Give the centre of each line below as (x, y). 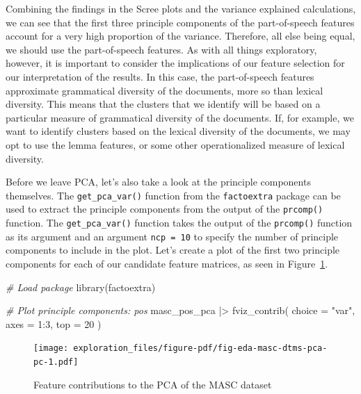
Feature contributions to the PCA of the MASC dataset (153, 384)
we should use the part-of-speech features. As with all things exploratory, (161, 49)
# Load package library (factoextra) (81, 287)
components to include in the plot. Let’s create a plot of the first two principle (173, 250)
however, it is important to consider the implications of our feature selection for (175, 63)
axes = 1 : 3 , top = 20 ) (54, 323)
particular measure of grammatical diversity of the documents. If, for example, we (180, 117)
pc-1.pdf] (56, 362)
